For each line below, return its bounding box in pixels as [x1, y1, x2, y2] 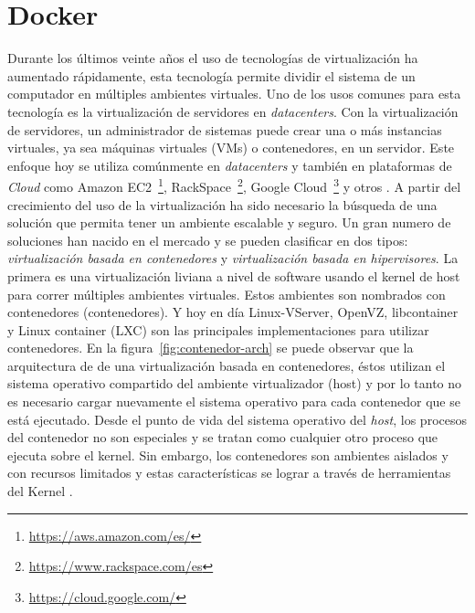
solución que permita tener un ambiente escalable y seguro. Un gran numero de [7, 213, 451, 232]
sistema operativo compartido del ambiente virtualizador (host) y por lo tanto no [7, 374, 462, 393]
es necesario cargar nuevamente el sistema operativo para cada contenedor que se [7, 392, 460, 411]
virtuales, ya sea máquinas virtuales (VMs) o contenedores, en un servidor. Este [7, 138, 455, 157]
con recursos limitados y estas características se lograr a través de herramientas [7, 463, 451, 482]
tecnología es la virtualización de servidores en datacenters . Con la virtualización [7, 101, 459, 121]
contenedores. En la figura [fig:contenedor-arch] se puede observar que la [7, 338, 414, 357]
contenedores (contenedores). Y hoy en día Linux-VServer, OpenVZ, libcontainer [7, 302, 459, 322]
